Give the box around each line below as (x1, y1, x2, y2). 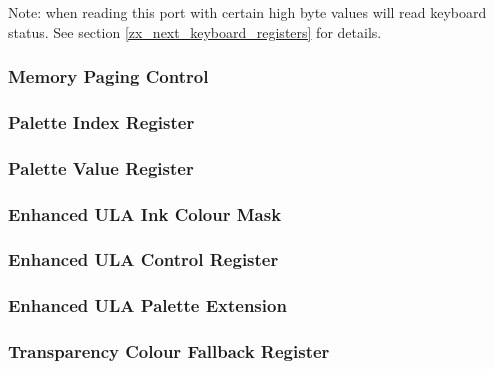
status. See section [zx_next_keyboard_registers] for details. (8, 21, 382, 42)
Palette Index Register (8, 109, 195, 134)
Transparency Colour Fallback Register (8, 339, 330, 364)
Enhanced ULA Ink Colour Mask (8, 201, 282, 226)
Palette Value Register (8, 155, 194, 180)
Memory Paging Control (8, 64, 209, 89)
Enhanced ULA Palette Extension (8, 293, 287, 318)
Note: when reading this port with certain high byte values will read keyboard (8, 2, 487, 22)
